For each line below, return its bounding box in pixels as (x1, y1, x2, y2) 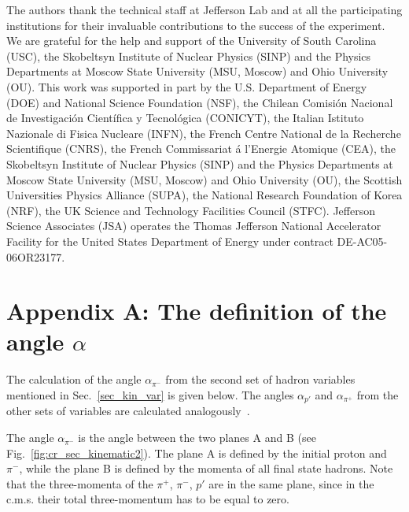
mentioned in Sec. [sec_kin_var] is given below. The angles (6, 387, 294, 403)
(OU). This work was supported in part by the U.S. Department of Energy (6, 78, 367, 95)
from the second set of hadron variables (165, 371, 356, 388)
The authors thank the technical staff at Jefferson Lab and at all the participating (6, 2, 403, 17)
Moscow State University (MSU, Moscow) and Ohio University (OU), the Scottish (6, 171, 403, 187)
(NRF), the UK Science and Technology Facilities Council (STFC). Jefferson (6, 202, 375, 218)
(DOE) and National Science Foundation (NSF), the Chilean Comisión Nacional (6, 94, 393, 110)
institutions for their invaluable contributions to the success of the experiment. (6, 17, 385, 33)
